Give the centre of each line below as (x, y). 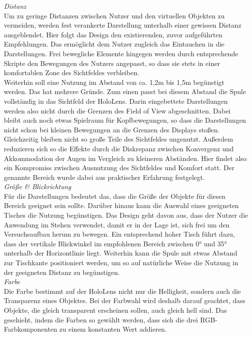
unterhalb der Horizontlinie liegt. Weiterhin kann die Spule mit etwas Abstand (121, 253)
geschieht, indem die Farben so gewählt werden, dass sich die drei (101, 319)
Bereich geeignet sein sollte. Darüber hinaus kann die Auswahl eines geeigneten (121, 205)
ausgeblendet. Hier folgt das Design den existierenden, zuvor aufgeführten (113, 34)
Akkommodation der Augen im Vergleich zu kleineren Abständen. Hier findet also (125, 158)
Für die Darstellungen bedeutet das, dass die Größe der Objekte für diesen (115, 196)
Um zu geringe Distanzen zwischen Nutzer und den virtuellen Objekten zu (114, 15)
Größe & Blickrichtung (38, 186)
